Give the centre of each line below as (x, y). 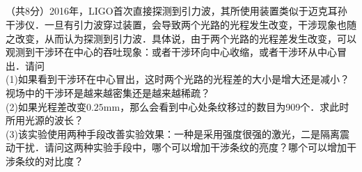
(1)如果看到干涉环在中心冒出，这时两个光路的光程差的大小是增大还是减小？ (178, 79)
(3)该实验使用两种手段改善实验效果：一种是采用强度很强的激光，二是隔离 (173, 133)
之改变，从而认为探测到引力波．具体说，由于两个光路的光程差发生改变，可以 (181, 38)
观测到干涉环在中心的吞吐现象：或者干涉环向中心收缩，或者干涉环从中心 (171, 52)
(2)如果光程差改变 (46, 106)
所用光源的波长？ (45, 120)
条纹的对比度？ (49, 161)
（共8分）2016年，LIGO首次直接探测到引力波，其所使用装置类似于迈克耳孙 (176, 11)
